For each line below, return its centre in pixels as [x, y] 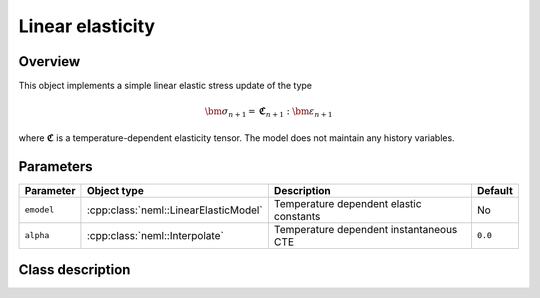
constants [297, 216]
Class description [74, 270]
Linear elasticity [86, 26]
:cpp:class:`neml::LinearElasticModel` [175, 210]
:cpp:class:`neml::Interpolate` [155, 235]
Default [495, 190]
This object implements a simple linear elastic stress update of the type [165, 86]
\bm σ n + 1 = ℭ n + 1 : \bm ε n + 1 [269, 113]
